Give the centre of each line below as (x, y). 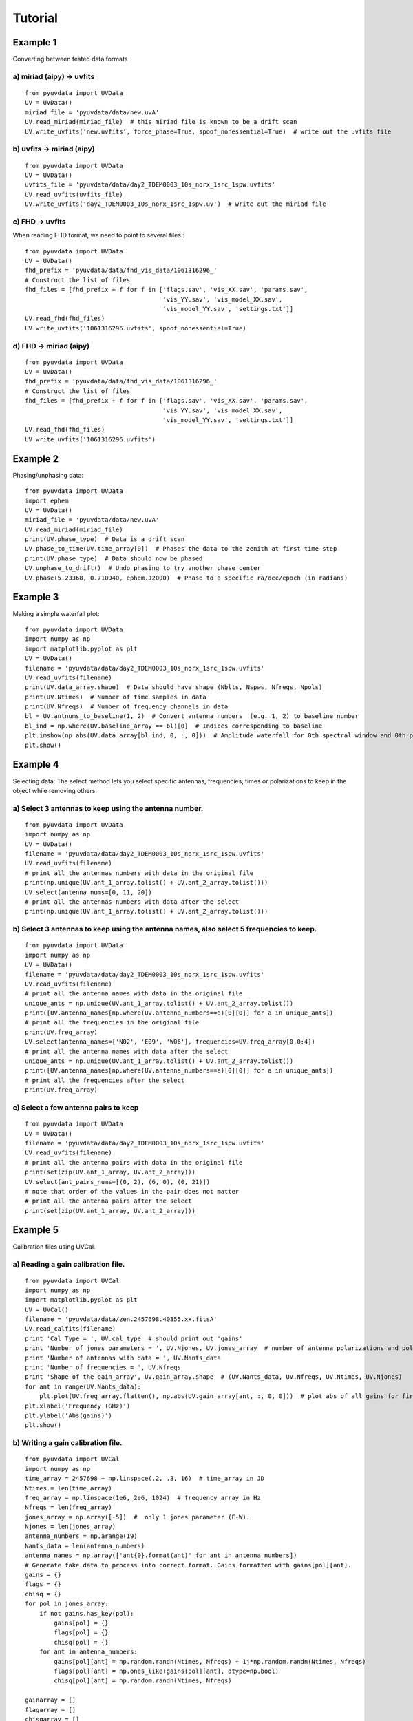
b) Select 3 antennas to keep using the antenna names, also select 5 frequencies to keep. (165, 929)
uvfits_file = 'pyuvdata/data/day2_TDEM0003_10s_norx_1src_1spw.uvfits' (150, 185)
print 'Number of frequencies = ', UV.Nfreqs (103, 1368)
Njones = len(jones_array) (71, 1527)
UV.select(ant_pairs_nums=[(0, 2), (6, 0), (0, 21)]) (117, 1182)
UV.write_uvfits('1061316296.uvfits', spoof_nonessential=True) (136, 328)
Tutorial (35, 18)
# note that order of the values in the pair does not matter (132, 1191)
